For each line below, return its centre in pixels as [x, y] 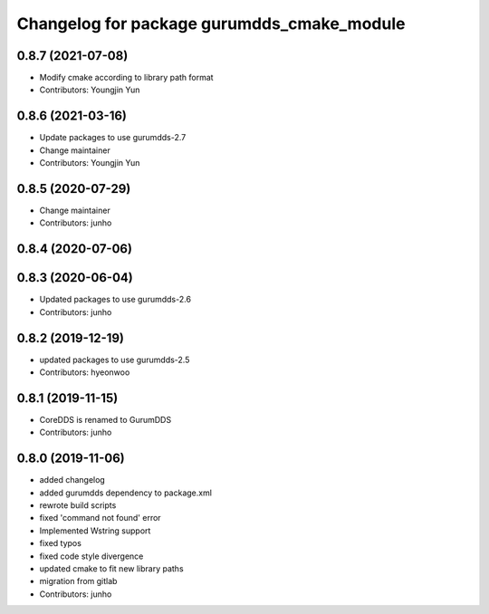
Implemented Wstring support [95, 531]
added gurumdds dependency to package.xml [126, 493]
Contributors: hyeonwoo [85, 372]
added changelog [72, 480]
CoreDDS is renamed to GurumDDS [105, 419]
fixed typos [60, 543]
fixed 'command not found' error [101, 518]
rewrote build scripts [78, 505]
